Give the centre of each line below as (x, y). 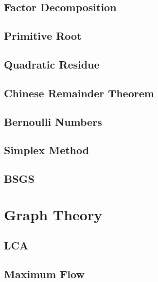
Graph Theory (53, 214)
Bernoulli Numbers (53, 121)
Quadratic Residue (52, 64)
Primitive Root (43, 36)
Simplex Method (47, 150)
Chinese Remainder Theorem (79, 93)
